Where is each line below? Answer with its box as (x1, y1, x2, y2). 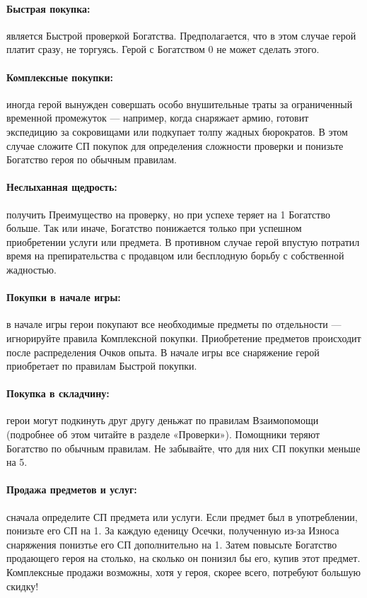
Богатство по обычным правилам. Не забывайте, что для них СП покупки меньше (6, 440, 361, 455)
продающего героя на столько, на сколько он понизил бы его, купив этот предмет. (6, 551, 361, 565)
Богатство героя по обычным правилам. (6, 152, 177, 167)
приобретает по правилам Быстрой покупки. (6, 358, 197, 373)
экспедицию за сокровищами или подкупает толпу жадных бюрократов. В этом (6, 124, 348, 139)
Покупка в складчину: (6, 386, 110, 401)
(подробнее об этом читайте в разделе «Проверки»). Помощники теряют (6, 427, 320, 442)
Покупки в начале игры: (6, 290, 121, 305)
